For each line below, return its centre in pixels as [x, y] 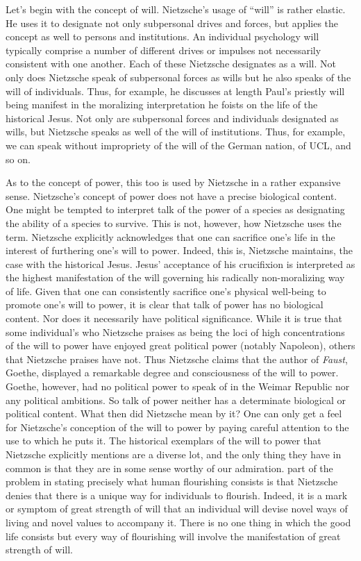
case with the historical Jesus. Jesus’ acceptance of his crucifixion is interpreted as [180, 263]
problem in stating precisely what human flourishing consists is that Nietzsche [172, 482]
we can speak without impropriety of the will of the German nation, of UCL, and [178, 145]
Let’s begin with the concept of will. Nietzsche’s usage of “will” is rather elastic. [176, 9]
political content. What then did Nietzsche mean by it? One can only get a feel [174, 413]
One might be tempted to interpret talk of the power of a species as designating [175, 209]
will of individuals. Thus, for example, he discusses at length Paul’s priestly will [175, 91]
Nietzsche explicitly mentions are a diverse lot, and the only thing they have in [174, 454]
